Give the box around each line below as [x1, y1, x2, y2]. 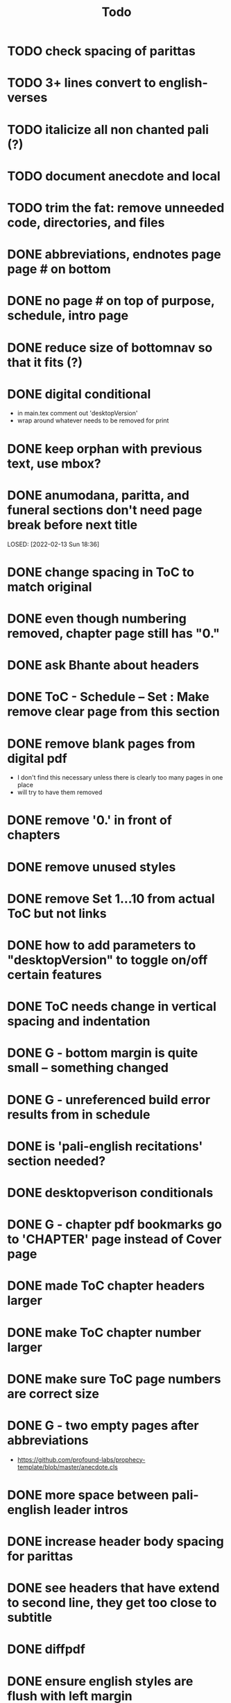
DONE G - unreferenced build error [7, 1092, 211, 1108]
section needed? [7, 1153, 106, 1169]
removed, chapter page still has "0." [7, 625, 220, 641]
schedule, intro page [7, 308, 129, 324]
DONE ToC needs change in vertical [7, 998, 217, 1014]
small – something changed [7, 1060, 169, 1076]
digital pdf [7, 750, 67, 766]
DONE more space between [7, 1487, 169, 1503]
